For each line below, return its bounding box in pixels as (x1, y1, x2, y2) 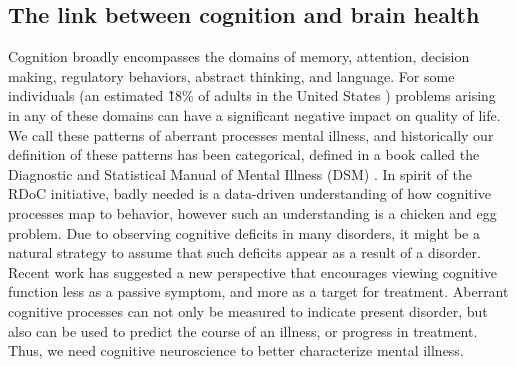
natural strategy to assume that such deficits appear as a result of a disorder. (8, 242, 481, 263)
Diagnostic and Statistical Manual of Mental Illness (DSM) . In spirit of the (8, 163, 473, 184)
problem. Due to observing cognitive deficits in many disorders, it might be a (8, 222, 480, 243)
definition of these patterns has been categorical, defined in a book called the (8, 144, 480, 165)
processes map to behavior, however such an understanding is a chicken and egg (8, 202, 497, 223)
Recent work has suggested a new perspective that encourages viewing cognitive (8, 261, 498, 282)
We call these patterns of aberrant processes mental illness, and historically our (8, 124, 494, 145)
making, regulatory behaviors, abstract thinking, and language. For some (8, 65, 455, 86)
